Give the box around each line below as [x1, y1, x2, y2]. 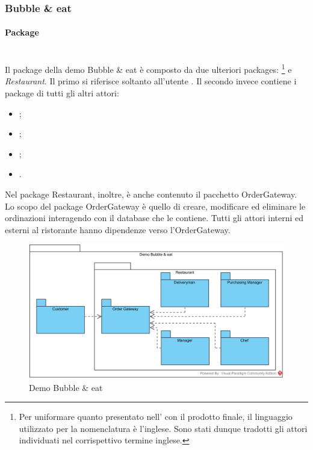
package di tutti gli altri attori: [5, 87, 119, 99]
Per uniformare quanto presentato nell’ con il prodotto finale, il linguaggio [19, 410, 293, 423]
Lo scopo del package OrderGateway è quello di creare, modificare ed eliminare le [5, 199, 306, 212]
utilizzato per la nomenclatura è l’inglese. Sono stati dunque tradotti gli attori [19, 422, 308, 434]
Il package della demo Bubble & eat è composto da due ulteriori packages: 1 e [5, 61, 292, 75]
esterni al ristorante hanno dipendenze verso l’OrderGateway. [5, 223, 231, 236]
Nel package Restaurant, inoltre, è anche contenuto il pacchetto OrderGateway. [5, 188, 297, 201]
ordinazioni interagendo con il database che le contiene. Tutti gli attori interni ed [5, 211, 304, 224]
